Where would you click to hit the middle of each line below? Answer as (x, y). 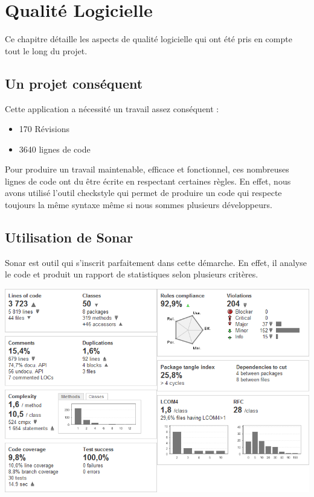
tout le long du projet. (46, 50)
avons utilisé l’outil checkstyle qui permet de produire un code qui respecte (143, 193)
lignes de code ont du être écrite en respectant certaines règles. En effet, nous (148, 181)
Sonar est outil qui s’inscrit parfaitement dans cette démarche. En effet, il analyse (156, 262)
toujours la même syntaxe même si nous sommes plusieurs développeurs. (139, 205)
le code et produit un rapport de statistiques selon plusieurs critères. (132, 274)
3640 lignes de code (55, 149)
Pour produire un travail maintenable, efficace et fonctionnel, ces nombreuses (147, 169)
